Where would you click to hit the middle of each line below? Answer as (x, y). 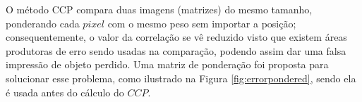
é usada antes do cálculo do (65, 92)
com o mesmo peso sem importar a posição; (202, 23)
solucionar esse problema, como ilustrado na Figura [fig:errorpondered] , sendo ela (181, 78)
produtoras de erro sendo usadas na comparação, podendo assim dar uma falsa (176, 50)
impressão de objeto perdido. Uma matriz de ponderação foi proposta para (167, 64)
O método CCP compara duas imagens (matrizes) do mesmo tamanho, (159, 9)
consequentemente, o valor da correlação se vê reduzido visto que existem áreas (176, 37)
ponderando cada (43, 23)
